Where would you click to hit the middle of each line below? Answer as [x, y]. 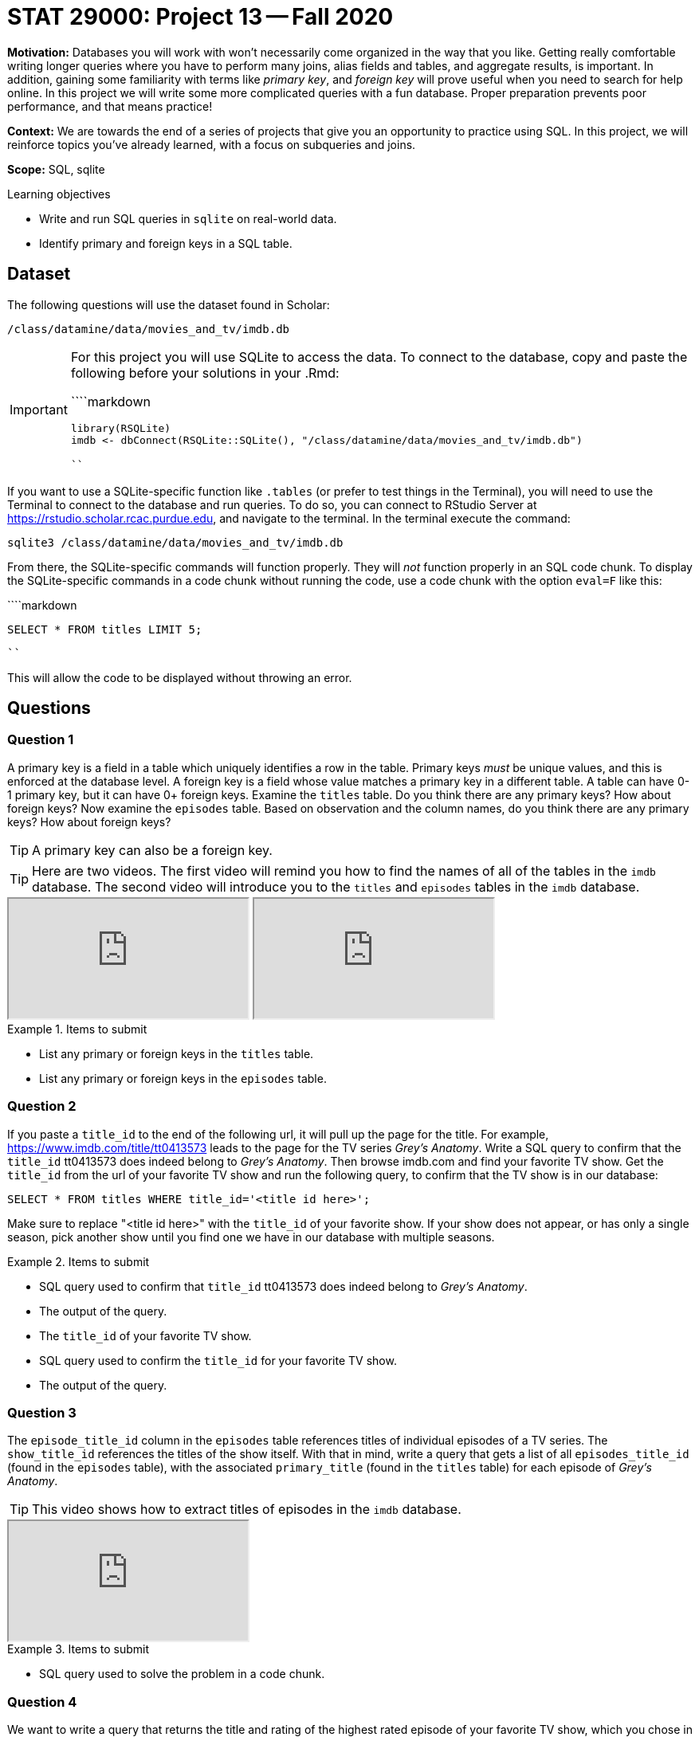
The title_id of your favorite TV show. [145, 1335]
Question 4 [42, 1702]
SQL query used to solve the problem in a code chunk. [182, 1674]
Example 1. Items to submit [77, 1029]
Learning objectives [59, 194]
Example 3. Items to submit [78, 1649]
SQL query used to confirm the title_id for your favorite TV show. [218, 1360]
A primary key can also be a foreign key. [152, 850]
